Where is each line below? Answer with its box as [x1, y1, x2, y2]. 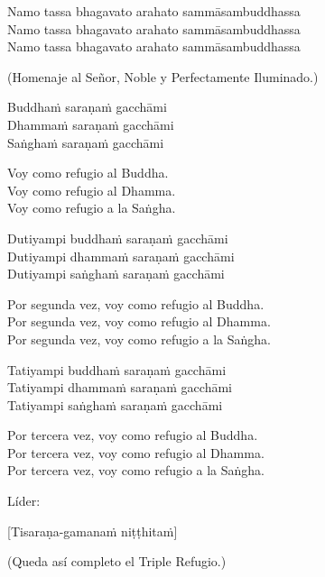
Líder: [7, 491, 41, 510]
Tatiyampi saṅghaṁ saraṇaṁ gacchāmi [7, 395, 223, 414]
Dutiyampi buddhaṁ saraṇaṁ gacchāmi [7, 228, 228, 247]
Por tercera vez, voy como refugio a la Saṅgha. [7, 461, 265, 480]
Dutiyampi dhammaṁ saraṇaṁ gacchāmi [7, 246, 235, 265]
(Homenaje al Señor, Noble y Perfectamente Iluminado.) [7, 67, 319, 86]
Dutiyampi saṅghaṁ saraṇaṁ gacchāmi [7, 264, 225, 283]
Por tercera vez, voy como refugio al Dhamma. [7, 443, 265, 462]
